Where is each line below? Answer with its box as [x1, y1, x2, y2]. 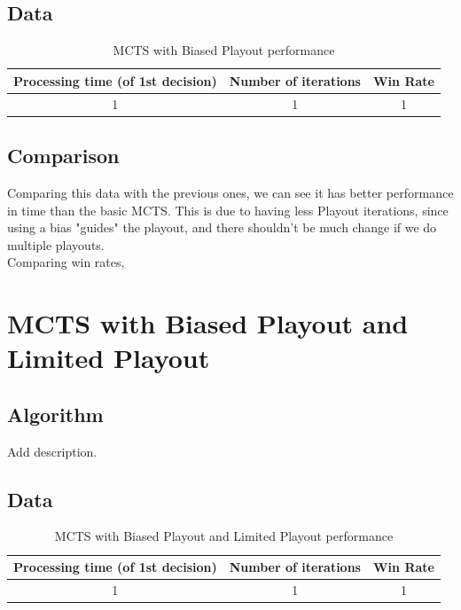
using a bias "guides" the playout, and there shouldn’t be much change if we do [7, 218, 437, 237]
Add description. [7, 442, 98, 460]
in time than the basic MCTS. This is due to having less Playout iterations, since [7, 200, 449, 219]
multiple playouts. [7, 235, 105, 254]
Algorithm [7, 400, 104, 427]
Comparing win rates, [7, 253, 125, 271]
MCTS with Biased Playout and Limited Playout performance [54, 527, 394, 545]
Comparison [7, 142, 120, 169]
